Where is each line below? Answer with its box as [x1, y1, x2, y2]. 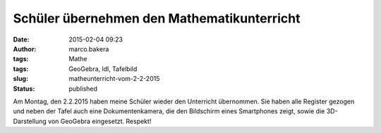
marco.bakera [68, 44, 109, 53]
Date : [13, 35, 30, 44]
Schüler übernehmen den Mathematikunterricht [13, 11, 301, 26]
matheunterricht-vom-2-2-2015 [68, 75, 160, 83]
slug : [13, 75, 28, 83]
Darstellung [13, 117, 47, 125]
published [68, 84, 98, 93]
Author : [13, 44, 37, 53]
